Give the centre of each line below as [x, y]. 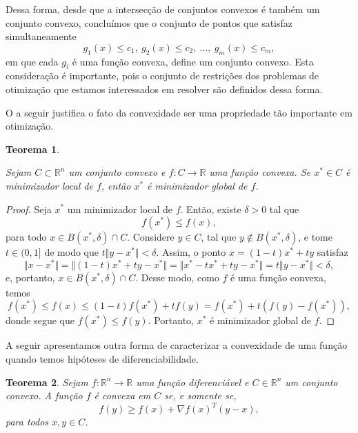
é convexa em [122, 395]
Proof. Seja [29, 209]
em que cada [32, 61]
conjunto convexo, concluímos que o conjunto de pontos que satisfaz [149, 22]
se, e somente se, [200, 395]
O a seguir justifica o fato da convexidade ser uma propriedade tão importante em [179, 112]
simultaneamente [41, 36]
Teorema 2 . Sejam [47, 382]
